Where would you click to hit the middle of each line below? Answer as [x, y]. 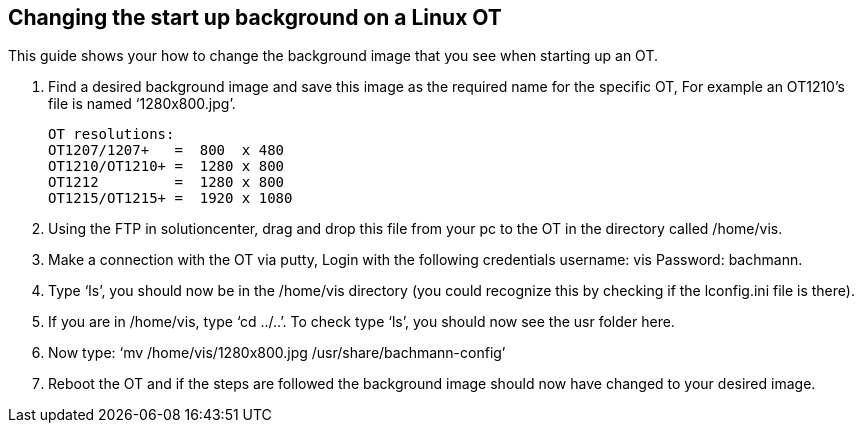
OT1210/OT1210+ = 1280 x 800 [166, 166]
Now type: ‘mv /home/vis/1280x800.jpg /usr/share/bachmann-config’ [277, 353]
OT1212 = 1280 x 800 [166, 182]
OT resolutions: [111, 134]
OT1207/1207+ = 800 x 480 [166, 150]
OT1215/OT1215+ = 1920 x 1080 [170, 198]
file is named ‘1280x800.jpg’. [142, 104]
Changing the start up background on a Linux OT [255, 17]
